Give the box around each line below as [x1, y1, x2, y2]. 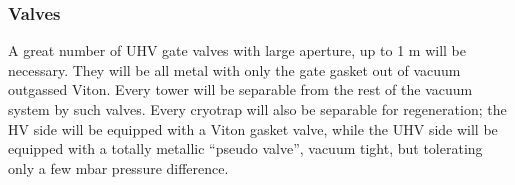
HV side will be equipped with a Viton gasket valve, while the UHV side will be [8, 118, 498, 139]
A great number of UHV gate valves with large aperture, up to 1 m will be [8, 40, 466, 61]
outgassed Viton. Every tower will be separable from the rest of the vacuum [8, 79, 473, 100]
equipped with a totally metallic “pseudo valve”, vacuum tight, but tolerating [8, 138, 483, 159]
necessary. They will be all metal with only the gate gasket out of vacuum [8, 59, 461, 80]
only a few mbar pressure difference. [8, 157, 229, 178]
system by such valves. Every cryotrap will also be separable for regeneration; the [8, 99, 507, 119]
